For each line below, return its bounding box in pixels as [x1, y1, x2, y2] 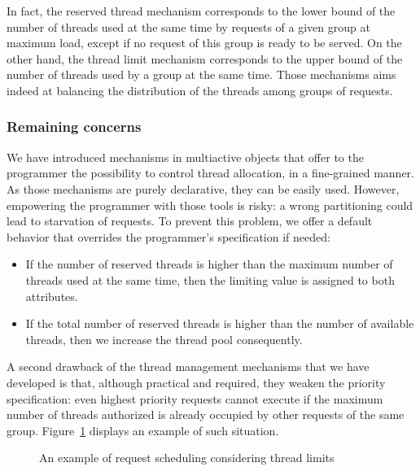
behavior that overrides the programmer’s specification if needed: [7, 228, 330, 245]
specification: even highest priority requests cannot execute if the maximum [7, 390, 383, 407]
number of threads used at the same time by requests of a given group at [7, 18, 370, 35]
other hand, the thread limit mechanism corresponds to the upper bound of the [7, 50, 403, 67]
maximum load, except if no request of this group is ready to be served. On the [7, 34, 402, 51]
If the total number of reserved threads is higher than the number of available [25, 315, 414, 332]
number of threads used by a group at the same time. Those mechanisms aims [7, 66, 396, 83]
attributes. [25, 287, 78, 304]
